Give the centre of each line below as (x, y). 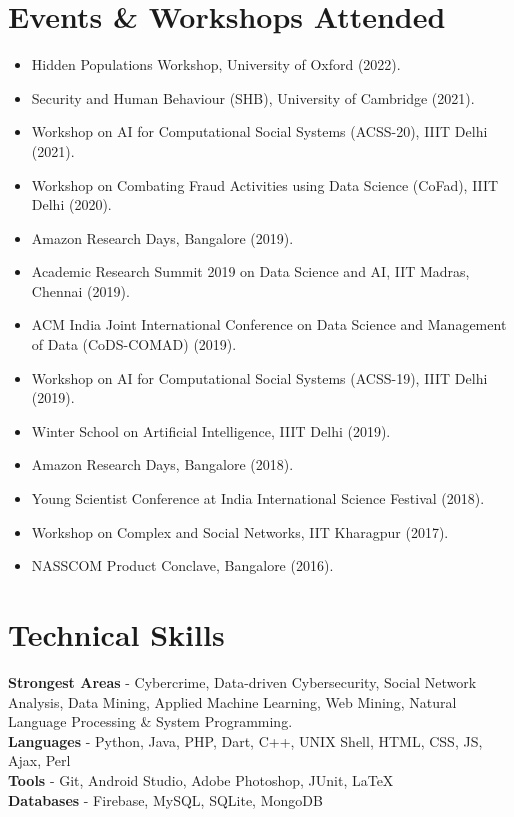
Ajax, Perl (39, 760)
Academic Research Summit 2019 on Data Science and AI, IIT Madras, (250, 271)
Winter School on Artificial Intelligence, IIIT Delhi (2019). (211, 430)
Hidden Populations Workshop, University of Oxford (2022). (216, 64)
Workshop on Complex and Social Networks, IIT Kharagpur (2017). (240, 531)
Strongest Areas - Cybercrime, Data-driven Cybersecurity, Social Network (242, 681)
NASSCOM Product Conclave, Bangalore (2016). (182, 565)
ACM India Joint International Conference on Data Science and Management (269, 324)
